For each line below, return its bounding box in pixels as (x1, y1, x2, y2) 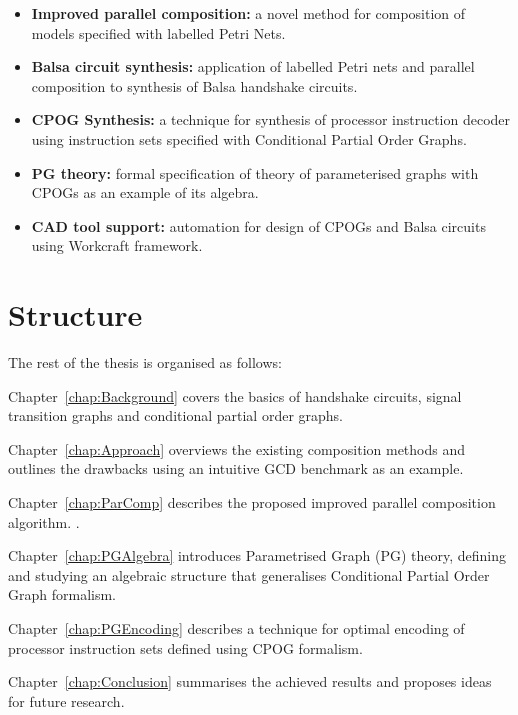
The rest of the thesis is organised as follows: (8, 352, 282, 373)
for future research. (8, 690, 125, 711)
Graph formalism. (8, 584, 116, 605)
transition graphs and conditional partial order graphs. (8, 405, 343, 426)
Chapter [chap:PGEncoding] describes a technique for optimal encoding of (8, 618, 465, 638)
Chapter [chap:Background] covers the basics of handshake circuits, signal (8, 385, 462, 406)
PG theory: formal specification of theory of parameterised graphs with (31, 162, 479, 183)
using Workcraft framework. (31, 235, 203, 256)
